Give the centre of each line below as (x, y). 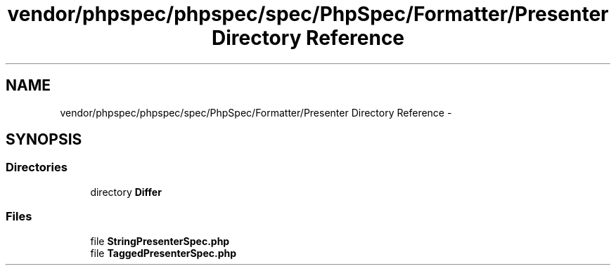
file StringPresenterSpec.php (160, 241)
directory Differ (126, 192)
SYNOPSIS (44, 140)
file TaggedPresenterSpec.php (163, 253)
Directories (37, 167)
